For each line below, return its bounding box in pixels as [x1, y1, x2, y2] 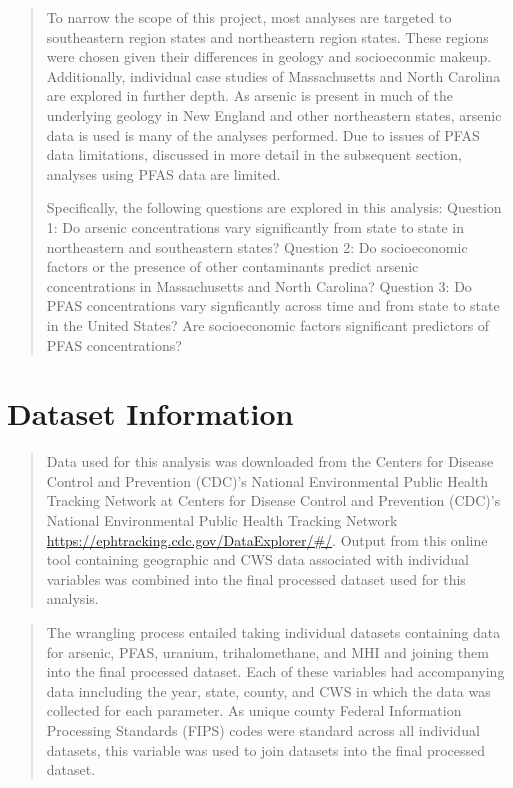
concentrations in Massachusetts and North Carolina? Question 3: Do [46, 275, 472, 296]
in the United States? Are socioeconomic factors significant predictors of [46, 314, 490, 335]
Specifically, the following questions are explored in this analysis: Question [46, 197, 502, 218]
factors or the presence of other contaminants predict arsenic [46, 256, 419, 277]
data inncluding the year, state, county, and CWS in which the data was [46, 680, 491, 701]
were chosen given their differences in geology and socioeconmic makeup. [46, 46, 492, 67]
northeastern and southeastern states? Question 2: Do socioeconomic [46, 236, 468, 257]
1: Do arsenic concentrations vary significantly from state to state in [46, 216, 465, 237]
